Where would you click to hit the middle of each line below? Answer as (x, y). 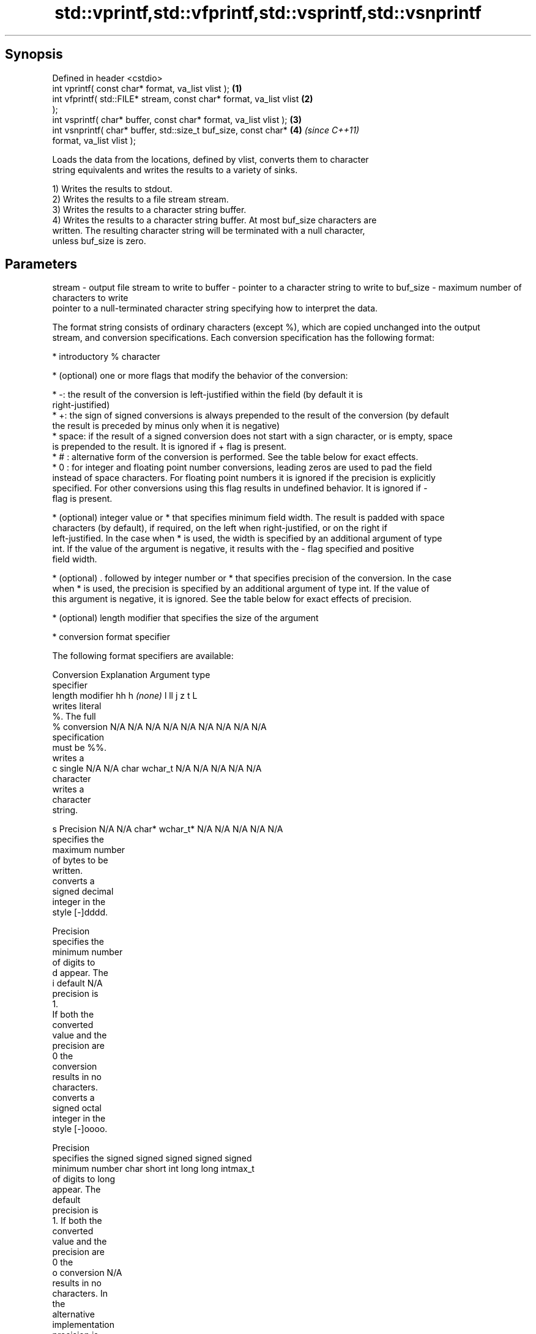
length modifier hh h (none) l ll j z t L (125, 696)
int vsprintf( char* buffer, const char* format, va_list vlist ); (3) (177, 119)
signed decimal (83, 892)
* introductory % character (106, 357)
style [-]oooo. (80, 1129)
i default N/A (77, 983)
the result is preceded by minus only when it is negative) (166, 426)
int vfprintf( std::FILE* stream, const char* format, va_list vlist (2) (183, 99)
